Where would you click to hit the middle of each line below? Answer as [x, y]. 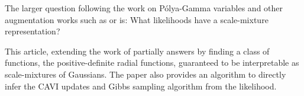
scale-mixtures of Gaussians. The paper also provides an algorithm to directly [145, 74]
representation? [33, 31]
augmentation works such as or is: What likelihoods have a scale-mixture [137, 19]
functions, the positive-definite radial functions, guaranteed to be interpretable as [152, 63]
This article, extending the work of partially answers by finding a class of [137, 51]
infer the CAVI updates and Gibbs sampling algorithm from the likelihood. [141, 86]
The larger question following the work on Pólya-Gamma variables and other [144, 8]
